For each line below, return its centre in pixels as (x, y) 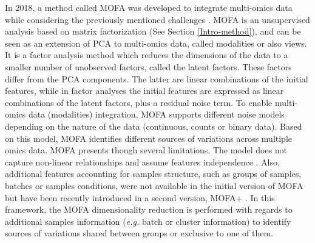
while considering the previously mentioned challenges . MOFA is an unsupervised (157, 19)
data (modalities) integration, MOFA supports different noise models (156, 114)
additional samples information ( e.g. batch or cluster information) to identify (148, 221)
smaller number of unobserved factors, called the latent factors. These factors (148, 66)
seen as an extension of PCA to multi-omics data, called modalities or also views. (156, 43)
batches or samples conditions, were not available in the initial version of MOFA (154, 185)
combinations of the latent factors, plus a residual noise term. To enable (139, 102)
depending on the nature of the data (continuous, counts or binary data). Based (154, 126)
